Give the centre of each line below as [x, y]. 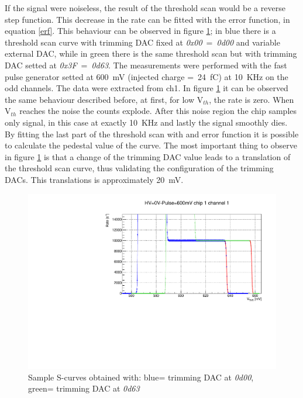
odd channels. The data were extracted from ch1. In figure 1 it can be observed [147, 88]
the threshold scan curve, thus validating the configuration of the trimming [139, 168]
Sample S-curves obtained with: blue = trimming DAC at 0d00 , [141, 377]
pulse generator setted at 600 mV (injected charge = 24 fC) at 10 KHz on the [147, 76]
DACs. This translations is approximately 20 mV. [94, 179]
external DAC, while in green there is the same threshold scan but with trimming [151, 53]
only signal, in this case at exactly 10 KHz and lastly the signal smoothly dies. [146, 122]
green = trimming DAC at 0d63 [84, 388]
